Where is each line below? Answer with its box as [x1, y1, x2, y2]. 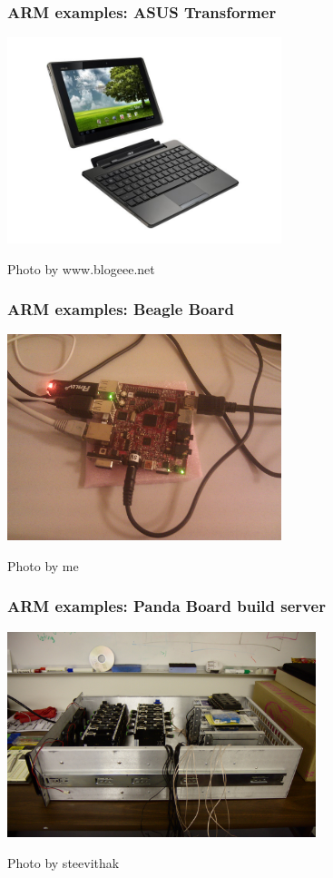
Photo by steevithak [7, 853, 120, 872]
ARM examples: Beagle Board [7, 298, 234, 321]
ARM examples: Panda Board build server [7, 595, 326, 617]
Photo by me [7, 556, 79, 575]
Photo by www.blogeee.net [7, 259, 155, 278]
